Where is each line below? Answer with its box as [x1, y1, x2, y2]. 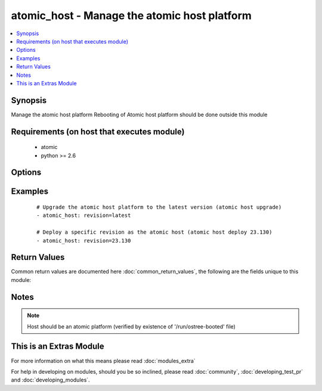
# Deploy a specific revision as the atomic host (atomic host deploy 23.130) [36, 229, 273, 235]
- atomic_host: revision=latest [36, 212, 131, 219]
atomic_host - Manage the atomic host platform [11, 9, 252, 22]
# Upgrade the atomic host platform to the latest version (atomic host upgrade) [36, 204, 282, 211]
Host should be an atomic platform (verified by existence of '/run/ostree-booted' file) [27, 322, 236, 330]
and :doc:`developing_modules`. [11, 376, 90, 384]
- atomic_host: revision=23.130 [36, 237, 131, 244]
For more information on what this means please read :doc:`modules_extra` [11, 357, 196, 364]
